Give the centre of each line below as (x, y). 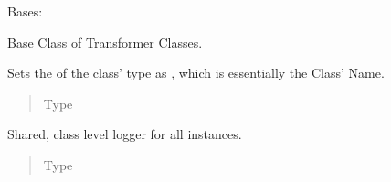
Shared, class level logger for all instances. (125, 134)
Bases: (25, 11)
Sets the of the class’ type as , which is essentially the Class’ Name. (196, 73)
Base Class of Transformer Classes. (105, 42)
